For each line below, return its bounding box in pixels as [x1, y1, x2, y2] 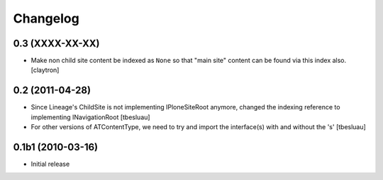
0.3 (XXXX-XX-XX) [13, 37, 100, 49]
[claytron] [30, 66, 60, 74]
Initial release [30, 160, 70, 169]
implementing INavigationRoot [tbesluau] [30, 113, 150, 121]
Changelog [13, 11, 79, 26]
